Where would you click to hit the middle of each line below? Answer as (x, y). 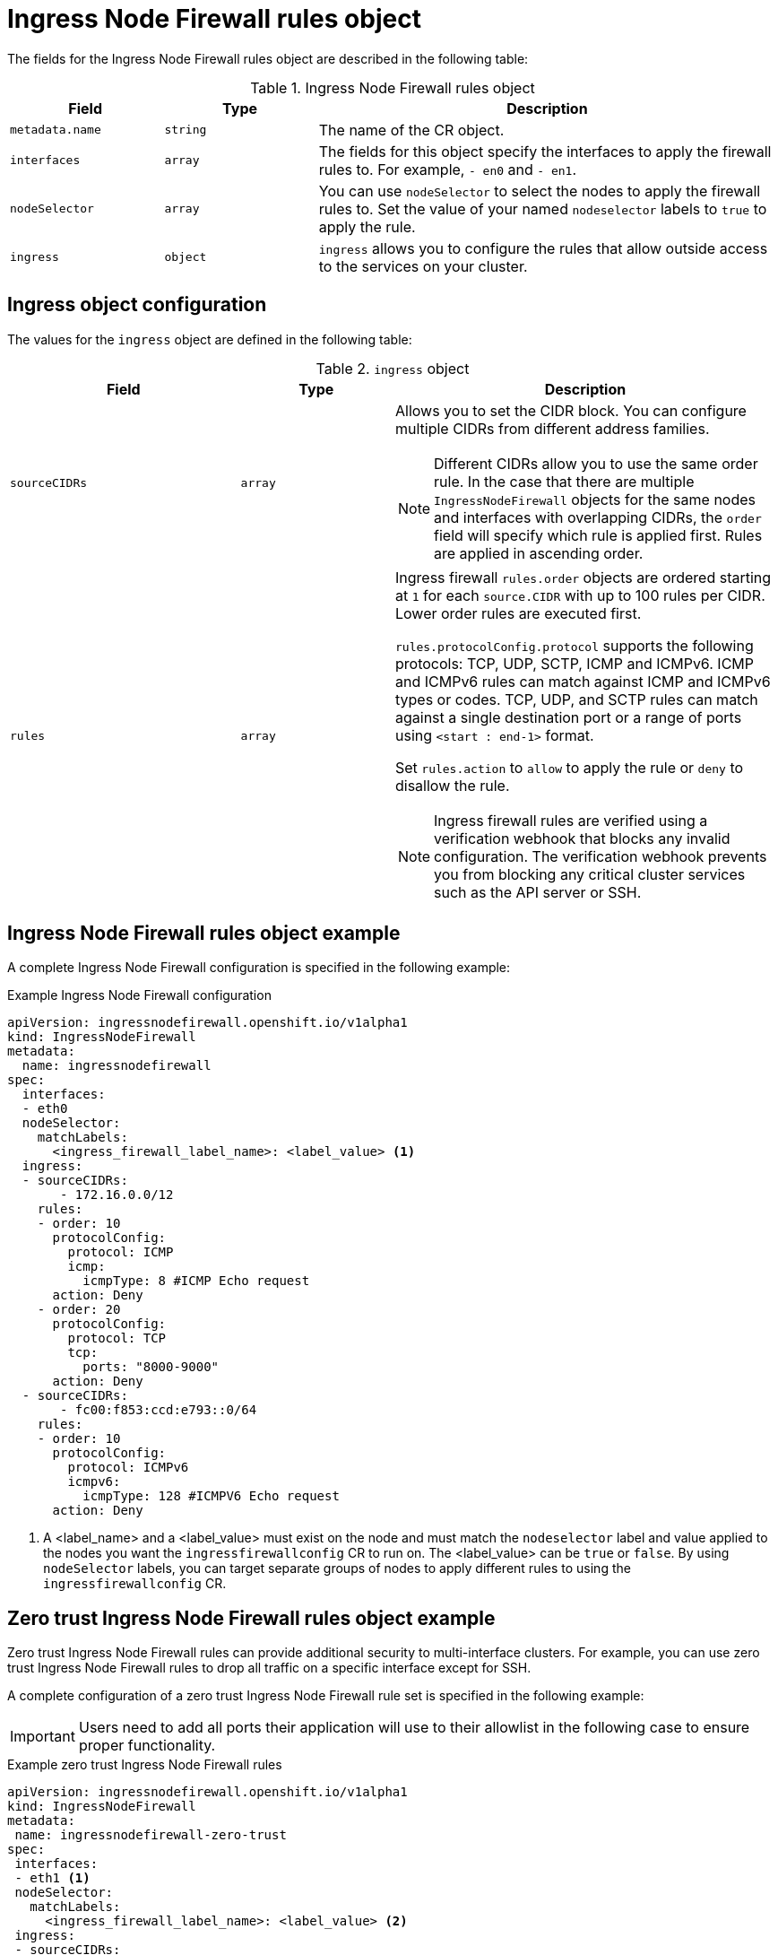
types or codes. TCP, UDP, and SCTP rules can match (576, 699)
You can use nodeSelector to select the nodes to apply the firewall (540, 191)
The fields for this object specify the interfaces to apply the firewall (545, 151)
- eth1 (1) (52, 1878)
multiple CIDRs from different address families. (552, 428)
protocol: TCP (117, 1338)
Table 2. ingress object (393, 368)
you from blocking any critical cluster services (590, 874)
